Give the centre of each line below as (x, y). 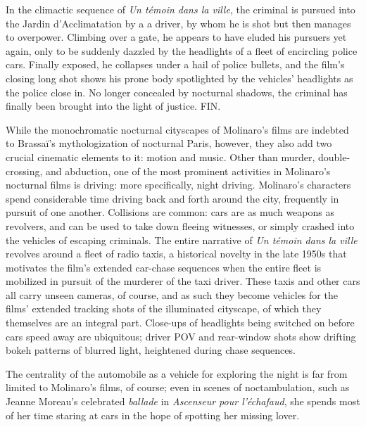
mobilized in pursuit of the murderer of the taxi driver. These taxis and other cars (183, 281)
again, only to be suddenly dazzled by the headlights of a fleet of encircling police (182, 50)
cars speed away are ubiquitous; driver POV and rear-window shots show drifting (181, 336)
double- (334, 157)
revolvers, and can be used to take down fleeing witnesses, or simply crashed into (180, 225)
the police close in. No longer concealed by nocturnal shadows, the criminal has (177, 92)
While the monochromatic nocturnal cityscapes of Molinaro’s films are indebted (177, 129)
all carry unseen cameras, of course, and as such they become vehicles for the (172, 294)
